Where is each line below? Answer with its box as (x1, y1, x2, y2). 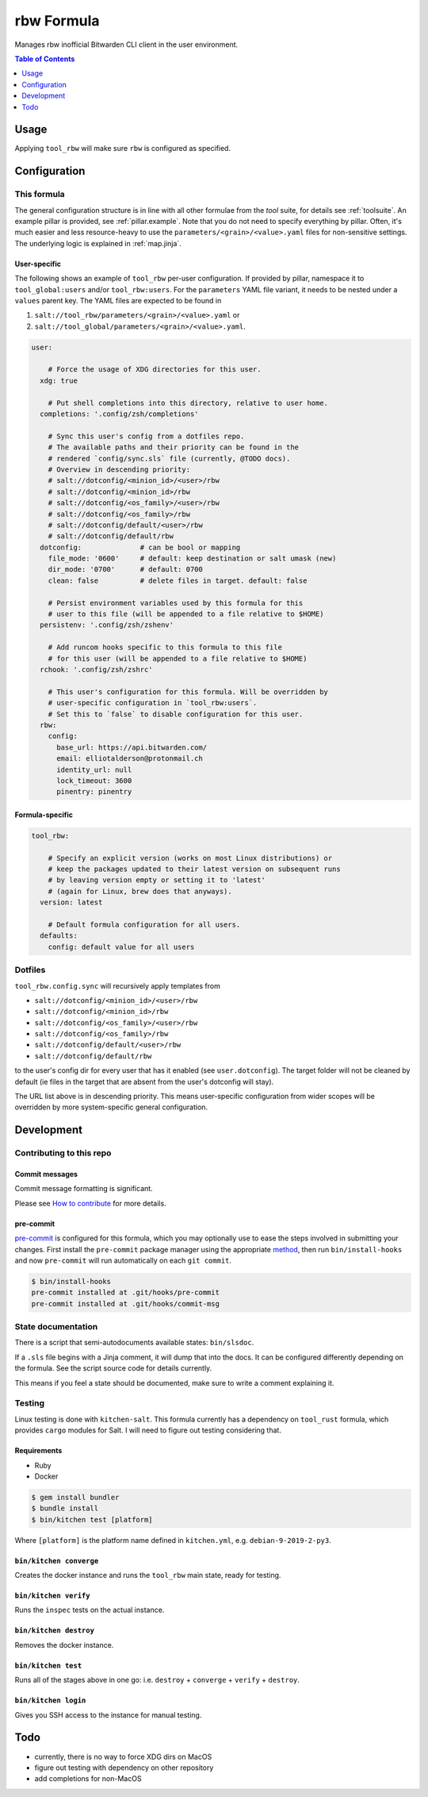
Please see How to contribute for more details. (14, 1198, 166, 1208)
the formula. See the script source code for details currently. (14, 1363, 212, 1373)
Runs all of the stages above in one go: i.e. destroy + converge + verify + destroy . (14, 1676, 300, 1685)
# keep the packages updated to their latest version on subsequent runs (48, 865, 341, 873)
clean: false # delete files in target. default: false (48, 576, 308, 585)
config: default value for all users (48, 942, 195, 951)
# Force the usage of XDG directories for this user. (48, 365, 262, 374)
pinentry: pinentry (56, 787, 132, 796)
